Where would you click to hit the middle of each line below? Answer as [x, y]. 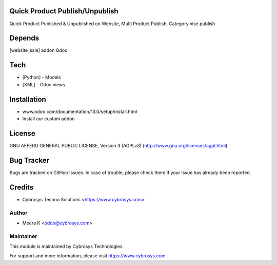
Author [18, 213]
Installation [28, 99]
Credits [22, 187]
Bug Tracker [29, 160]
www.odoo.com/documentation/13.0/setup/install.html [80, 111]
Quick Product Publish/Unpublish [64, 11]
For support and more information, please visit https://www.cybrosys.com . [88, 256]
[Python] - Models [42, 78]
